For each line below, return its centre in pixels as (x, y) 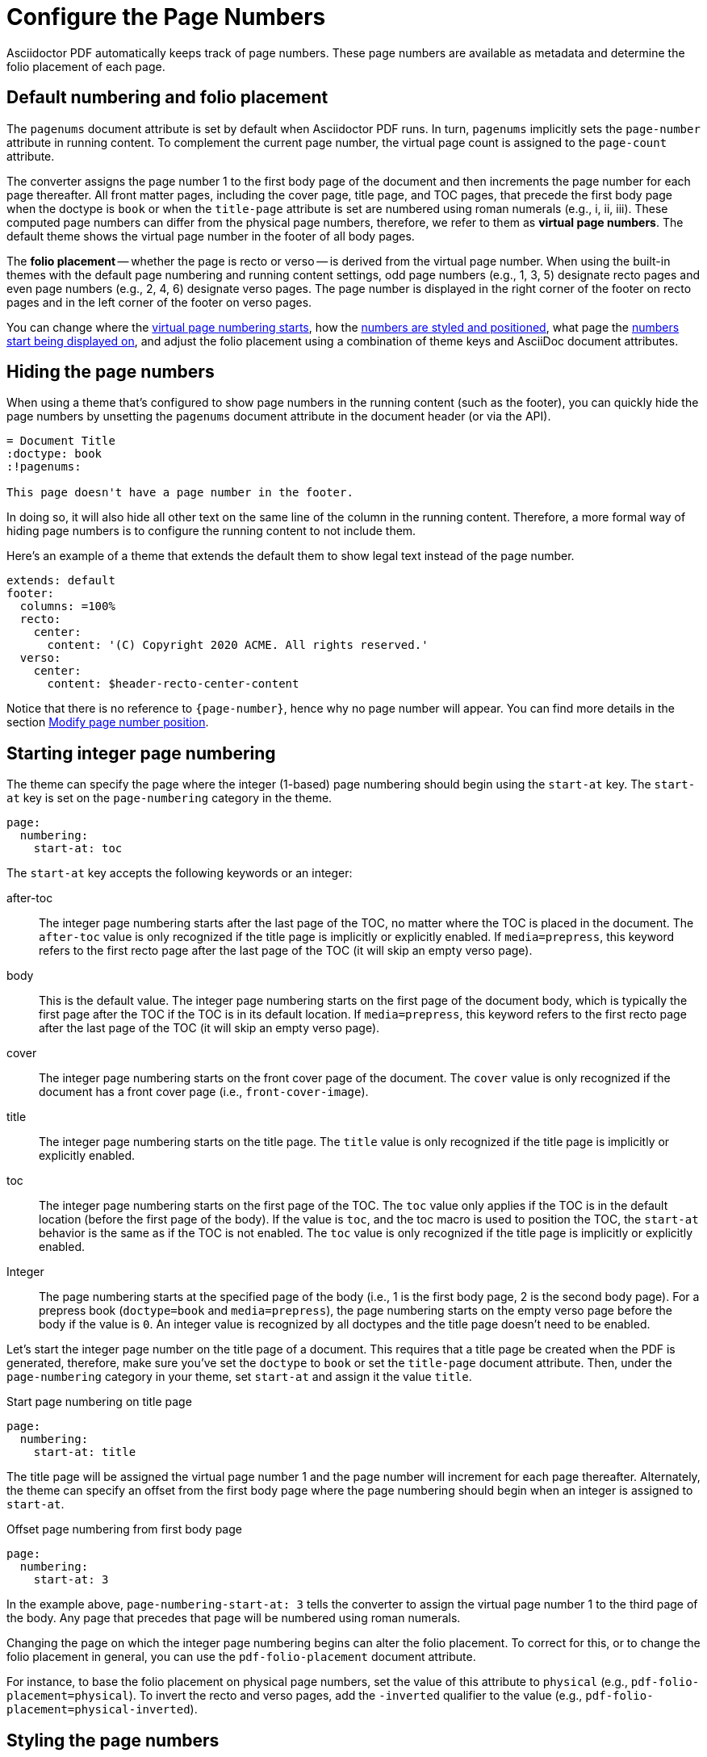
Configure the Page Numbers (166, 17)
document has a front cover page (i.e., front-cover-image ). (204, 1092)
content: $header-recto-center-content (173, 684)
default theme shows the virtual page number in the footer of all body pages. (211, 236)
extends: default (61, 581)
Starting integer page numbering (141, 753)
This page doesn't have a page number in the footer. (180, 493)
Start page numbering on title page (99, 1402)
